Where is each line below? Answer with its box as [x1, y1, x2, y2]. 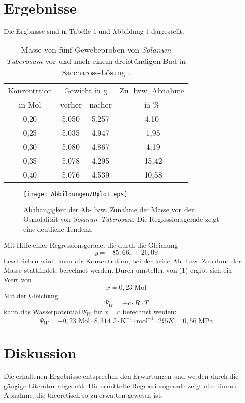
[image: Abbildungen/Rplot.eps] [23, 190, 128, 198]
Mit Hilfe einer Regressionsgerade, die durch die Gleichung [4, 240, 178, 250]
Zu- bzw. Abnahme [119, 84, 184, 96]
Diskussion [4, 343, 77, 363]
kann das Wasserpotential [4, 306, 81, 316]
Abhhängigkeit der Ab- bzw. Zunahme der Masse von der [23, 204, 194, 215]
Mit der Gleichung [4, 290, 58, 300]
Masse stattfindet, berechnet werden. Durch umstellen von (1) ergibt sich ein [4, 265, 232, 275]
